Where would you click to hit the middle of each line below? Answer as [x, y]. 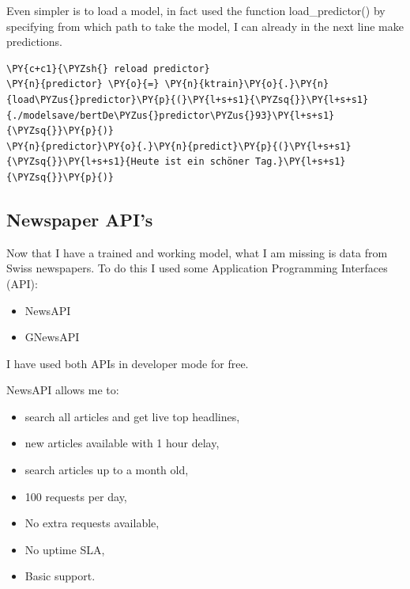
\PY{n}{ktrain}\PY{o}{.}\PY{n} [247, 84]
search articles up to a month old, [107, 470]
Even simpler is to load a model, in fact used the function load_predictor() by [196, 10]
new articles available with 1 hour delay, [122, 443]
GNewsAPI [52, 337]
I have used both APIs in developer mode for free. [128, 363]
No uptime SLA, [65, 549]
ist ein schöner [207, 162]
